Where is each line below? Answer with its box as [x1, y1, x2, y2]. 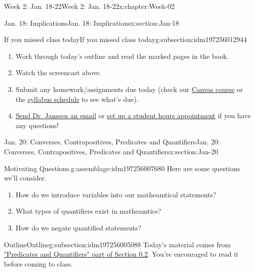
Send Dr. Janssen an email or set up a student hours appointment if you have [15, 110, 251, 121]
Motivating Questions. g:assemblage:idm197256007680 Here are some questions [4, 163, 240, 173]
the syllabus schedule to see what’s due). [15, 93, 139, 104]
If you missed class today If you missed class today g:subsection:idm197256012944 [4, 34, 247, 45]
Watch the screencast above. [15, 67, 102, 78]
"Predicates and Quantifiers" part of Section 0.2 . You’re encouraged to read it [4, 249, 239, 259]
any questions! [15, 120, 59, 130]
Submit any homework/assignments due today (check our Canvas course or [15, 84, 243, 94]
